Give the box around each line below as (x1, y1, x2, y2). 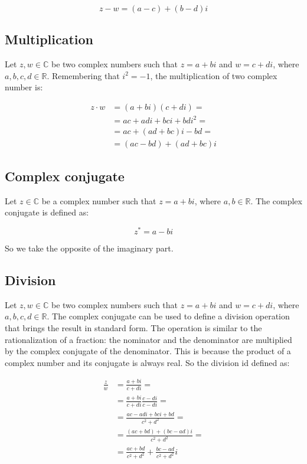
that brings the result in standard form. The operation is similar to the (5, 322, 262, 334)
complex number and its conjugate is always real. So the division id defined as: (5, 356, 290, 368)
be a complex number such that (41, 194, 156, 207)
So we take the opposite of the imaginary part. (5, 242, 174, 254)
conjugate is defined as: (5, 206, 89, 218)
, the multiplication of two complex (150, 69, 277, 81)
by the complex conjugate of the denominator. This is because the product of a (5, 345, 291, 357)
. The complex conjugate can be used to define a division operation (47, 310, 290, 322)
